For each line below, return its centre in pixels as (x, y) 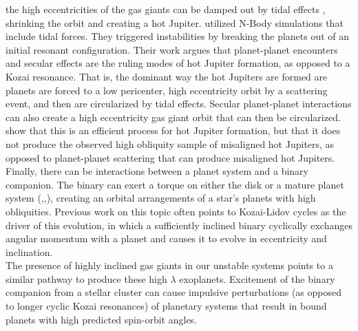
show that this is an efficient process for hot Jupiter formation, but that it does (173, 130)
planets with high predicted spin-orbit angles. (102, 319)
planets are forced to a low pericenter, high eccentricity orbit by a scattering (167, 90)
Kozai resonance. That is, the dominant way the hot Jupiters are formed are (167, 76)
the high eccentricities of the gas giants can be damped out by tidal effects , (166, 9)
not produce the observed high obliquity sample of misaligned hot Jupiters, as (170, 143)
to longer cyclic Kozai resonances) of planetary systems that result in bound (166, 306)
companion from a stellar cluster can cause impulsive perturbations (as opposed (174, 292)
